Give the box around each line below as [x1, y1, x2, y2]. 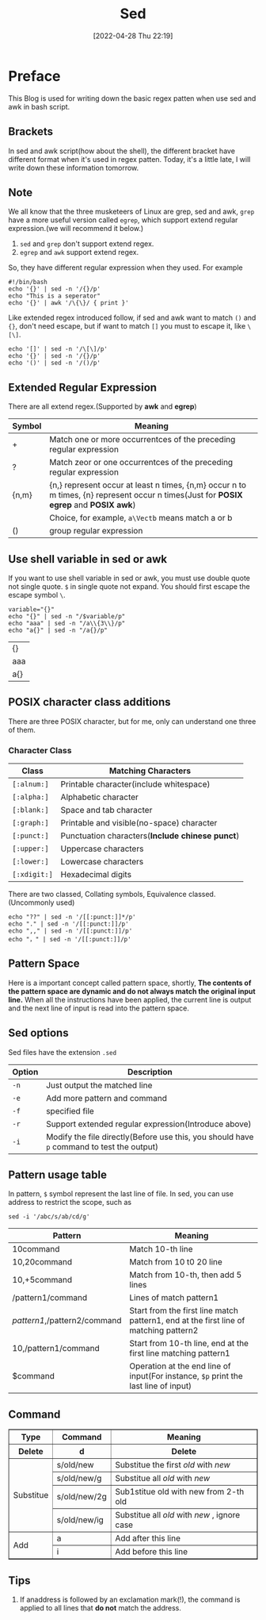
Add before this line [114, 1546, 188, 1557]
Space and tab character [60, 805, 153, 816]
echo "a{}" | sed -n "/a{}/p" [8, 626, 108, 634]
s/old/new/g [56, 1473, 102, 1484]
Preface [8, 67, 61, 85]
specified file [46, 1105, 95, 1116]
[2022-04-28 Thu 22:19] [93, 31, 173, 40]
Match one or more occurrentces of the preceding [48, 434, 236, 445]
